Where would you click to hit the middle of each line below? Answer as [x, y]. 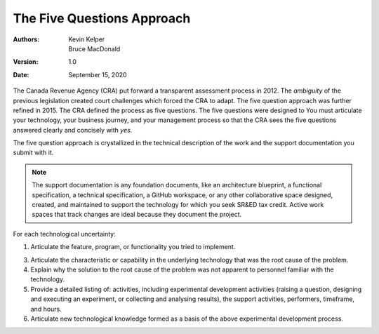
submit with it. [33, 153]
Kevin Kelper [87, 39]
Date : [21, 74]
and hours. [46, 309]
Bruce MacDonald [94, 48]
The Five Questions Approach [102, 18]
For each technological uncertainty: [64, 234]
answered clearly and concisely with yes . [73, 130]
